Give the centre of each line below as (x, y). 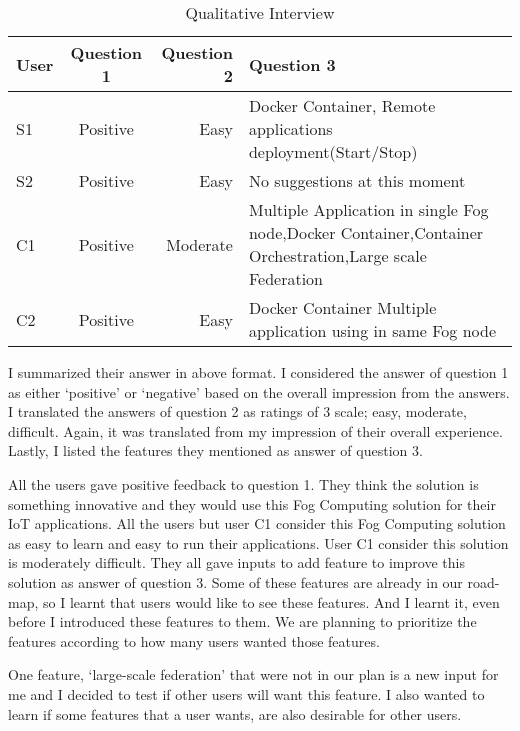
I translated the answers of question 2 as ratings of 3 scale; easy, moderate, (237, 411)
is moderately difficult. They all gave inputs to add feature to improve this (236, 562)
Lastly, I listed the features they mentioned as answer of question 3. (215, 450)
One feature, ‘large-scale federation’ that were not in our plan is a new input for (253, 674)
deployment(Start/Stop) (333, 151)
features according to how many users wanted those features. (194, 640)
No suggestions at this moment (357, 180)
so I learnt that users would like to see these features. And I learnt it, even (271, 601)
